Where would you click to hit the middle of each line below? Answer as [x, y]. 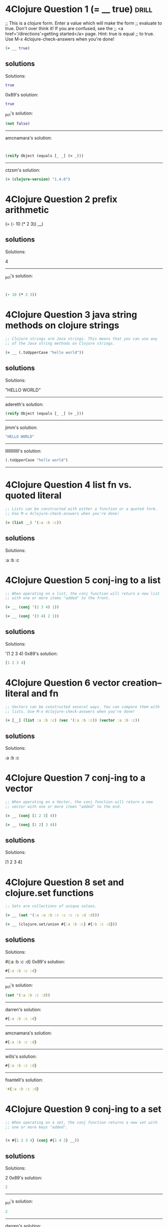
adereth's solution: [24, 404]
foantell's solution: [24, 1080]
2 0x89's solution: [24, 1178]
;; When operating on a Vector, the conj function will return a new [79, 802]
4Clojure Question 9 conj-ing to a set [83, 1109]
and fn [45, 693]
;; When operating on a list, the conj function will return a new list [82, 593]
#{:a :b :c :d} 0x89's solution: [35, 961]
